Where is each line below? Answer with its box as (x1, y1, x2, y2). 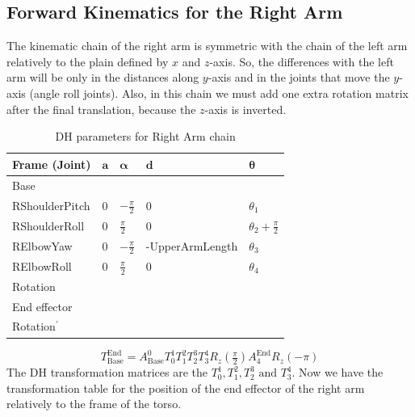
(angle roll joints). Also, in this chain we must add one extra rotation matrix (29, 84, 409, 101)
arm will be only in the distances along (6, 69, 199, 86)
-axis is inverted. (204, 100, 287, 117)
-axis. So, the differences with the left (209, 53, 394, 69)
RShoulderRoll (12, 217, 85, 234)
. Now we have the (291, 364, 384, 381)
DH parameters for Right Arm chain (55, 128, 236, 145)
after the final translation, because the (6, 100, 196, 117)
